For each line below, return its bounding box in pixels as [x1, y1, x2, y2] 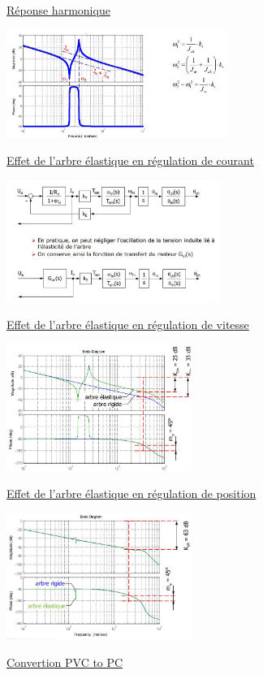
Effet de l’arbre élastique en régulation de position [6, 485, 257, 502]
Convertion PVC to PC [6, 653, 123, 670]
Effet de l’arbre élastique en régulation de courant [6, 152, 254, 169]
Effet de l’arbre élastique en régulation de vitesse [6, 315, 249, 332]
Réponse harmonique [6, 2, 110, 18]
